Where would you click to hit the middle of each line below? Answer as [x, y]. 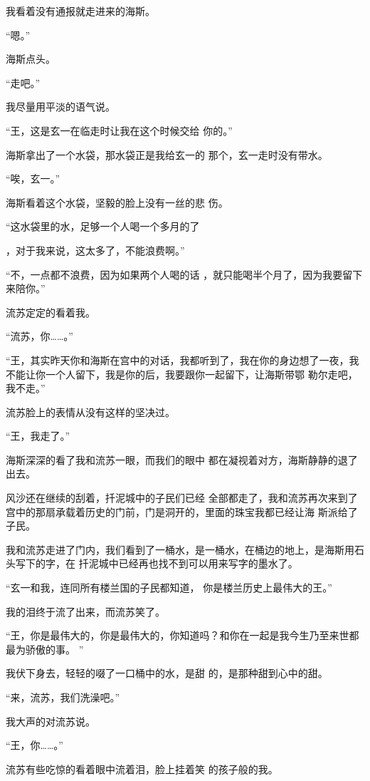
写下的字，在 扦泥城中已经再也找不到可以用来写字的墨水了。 [157, 563]
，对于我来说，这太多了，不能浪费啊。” [95, 250]
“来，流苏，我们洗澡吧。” [63, 697]
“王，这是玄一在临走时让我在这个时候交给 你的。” [119, 130]
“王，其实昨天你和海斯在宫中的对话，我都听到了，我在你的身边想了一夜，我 [183, 360]
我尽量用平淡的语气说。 [60, 107]
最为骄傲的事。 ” [45, 649]
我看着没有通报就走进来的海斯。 [80, 11]
